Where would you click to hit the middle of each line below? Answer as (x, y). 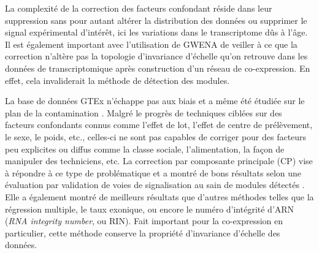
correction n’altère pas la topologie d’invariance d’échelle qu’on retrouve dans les (156, 56)
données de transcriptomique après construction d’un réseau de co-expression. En (158, 68)
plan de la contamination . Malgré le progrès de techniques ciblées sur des (144, 112)
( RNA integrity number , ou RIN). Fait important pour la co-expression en (144, 221)
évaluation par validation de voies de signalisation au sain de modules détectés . (155, 185)
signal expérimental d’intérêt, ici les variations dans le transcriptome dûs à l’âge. (156, 32)
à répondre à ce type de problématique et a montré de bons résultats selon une (153, 172)
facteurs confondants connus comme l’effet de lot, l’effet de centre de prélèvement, (159, 125)
